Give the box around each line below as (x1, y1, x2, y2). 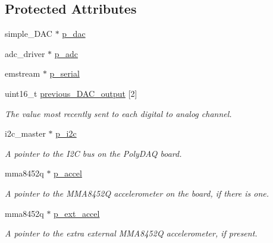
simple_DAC (5, 27, 52, 40)
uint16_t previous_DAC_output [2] (5, 87, 137, 99)
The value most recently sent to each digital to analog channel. (5, 107, 232, 119)
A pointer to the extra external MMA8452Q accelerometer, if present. (5, 227, 258, 239)
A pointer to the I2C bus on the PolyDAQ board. (5, 147, 182, 159)
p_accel (54, 167, 82, 179)
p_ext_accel (54, 207, 100, 219)
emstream (5, 67, 40, 80)
